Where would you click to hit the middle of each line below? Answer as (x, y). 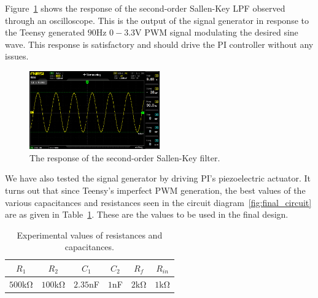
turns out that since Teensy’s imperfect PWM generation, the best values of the (155, 190)
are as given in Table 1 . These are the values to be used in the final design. (147, 214)
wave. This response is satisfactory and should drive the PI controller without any (159, 44)
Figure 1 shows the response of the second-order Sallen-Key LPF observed (145, 8)
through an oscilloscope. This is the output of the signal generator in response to (157, 20)
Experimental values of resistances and (90, 235)
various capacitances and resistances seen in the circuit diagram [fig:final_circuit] (158, 202)
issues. (17, 56)
